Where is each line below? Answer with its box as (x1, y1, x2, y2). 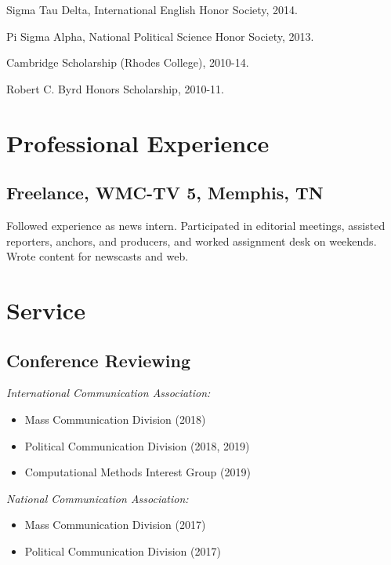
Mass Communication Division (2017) (24, 516, 206, 533)
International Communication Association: (6, 385, 211, 401)
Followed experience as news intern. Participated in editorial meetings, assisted (6, 217, 386, 233)
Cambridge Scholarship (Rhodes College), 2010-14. (6, 54, 249, 71)
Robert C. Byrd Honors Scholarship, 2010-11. (6, 80, 224, 97)
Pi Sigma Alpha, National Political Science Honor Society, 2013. (6, 27, 314, 44)
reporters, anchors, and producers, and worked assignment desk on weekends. (6, 232, 377, 249)
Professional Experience (6, 126, 270, 159)
